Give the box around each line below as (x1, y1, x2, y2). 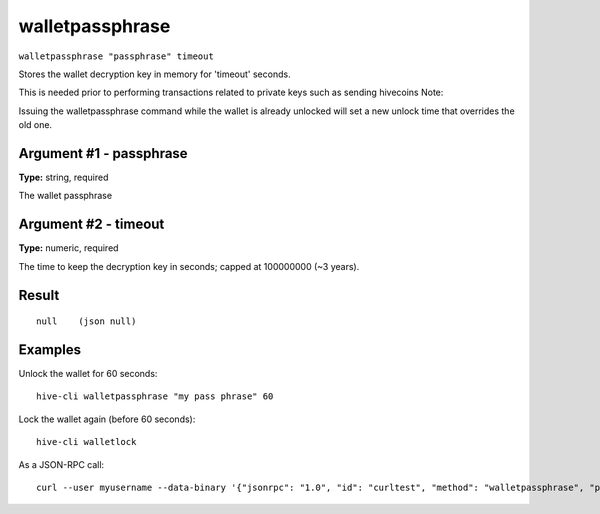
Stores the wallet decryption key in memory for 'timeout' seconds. (18, 68, 291, 80)
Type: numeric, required (18, 242, 119, 254)
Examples (18, 341, 82, 358)
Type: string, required (18, 171, 109, 184)
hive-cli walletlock (36, 436, 137, 448)
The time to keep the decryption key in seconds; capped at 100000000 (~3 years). (18, 260, 360, 272)
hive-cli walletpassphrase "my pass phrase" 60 (36, 391, 274, 402)
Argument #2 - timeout (18, 216, 165, 233)
